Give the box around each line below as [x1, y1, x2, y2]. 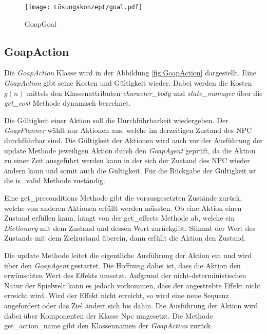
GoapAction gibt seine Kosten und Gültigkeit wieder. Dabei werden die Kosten [4, 77, 252, 88]
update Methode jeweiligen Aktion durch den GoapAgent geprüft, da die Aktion [4, 145, 256, 155]
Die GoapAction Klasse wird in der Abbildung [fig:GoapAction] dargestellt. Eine [4, 67, 257, 78]
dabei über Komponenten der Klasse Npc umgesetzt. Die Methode [4, 310, 213, 321]
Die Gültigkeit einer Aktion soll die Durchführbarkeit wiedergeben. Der [4, 114, 228, 125]
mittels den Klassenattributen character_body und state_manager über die [27, 87, 263, 98]
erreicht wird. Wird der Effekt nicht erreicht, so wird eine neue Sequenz [4, 290, 229, 301]
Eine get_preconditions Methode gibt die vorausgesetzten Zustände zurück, [4, 192, 242, 203]
